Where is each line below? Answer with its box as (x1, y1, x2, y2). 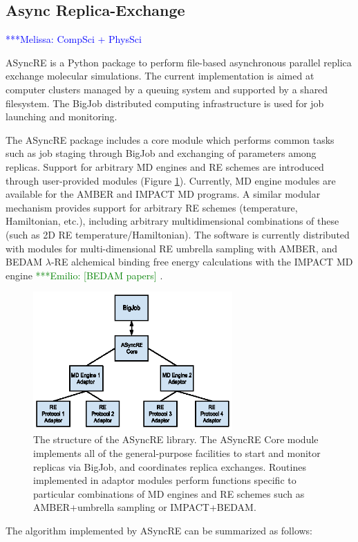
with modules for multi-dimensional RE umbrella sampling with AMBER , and (6, 241, 338, 255)
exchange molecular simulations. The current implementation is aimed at (6, 68, 314, 83)
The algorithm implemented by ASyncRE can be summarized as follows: (6, 523, 313, 537)
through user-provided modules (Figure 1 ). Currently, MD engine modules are (6, 173, 336, 187)
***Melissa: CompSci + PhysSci (6, 32, 142, 46)
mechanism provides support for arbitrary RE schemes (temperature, (6, 200, 298, 214)
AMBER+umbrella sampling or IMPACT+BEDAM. (33, 500, 256, 514)
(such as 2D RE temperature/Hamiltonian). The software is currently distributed (6, 227, 350, 241)
